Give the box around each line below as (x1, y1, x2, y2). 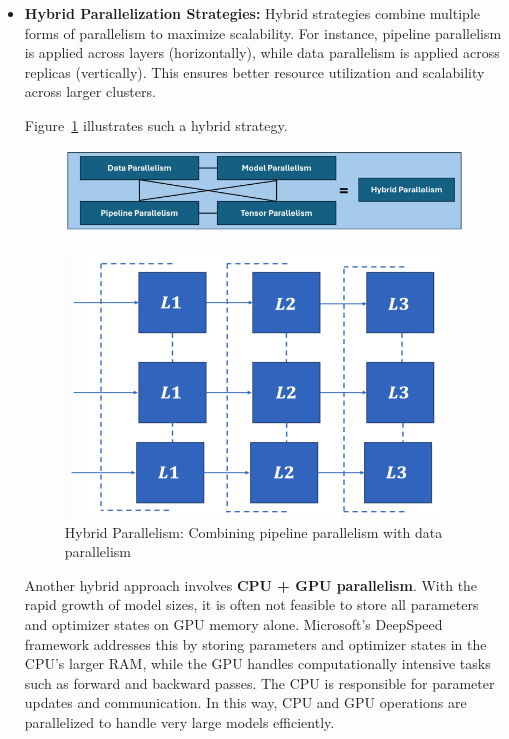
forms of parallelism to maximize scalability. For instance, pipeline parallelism (24, 22, 502, 43)
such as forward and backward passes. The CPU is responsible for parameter (24, 672, 495, 693)
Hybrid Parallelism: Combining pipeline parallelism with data (64, 521, 443, 542)
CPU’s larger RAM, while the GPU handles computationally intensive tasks (24, 653, 491, 674)
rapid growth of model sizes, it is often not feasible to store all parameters (24, 594, 479, 615)
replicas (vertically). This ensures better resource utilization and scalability (24, 61, 485, 82)
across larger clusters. (24, 81, 156, 102)
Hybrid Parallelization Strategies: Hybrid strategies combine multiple (24, 3, 480, 23)
